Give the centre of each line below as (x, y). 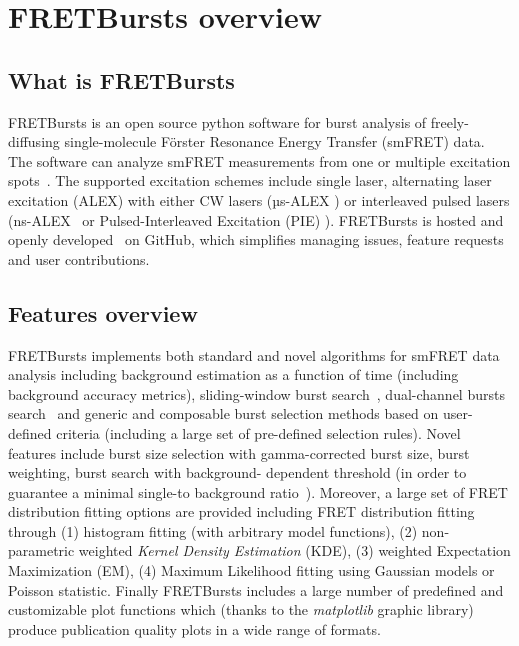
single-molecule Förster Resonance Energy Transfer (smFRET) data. (274, 141)
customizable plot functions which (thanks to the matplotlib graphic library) (241, 609)
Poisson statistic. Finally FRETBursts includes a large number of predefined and (256, 589)
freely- (449, 121)
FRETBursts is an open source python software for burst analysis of (217, 121)
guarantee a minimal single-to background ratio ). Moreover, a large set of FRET (258, 491)
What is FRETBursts (121, 79)
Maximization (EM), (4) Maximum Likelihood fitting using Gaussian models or (251, 570)
